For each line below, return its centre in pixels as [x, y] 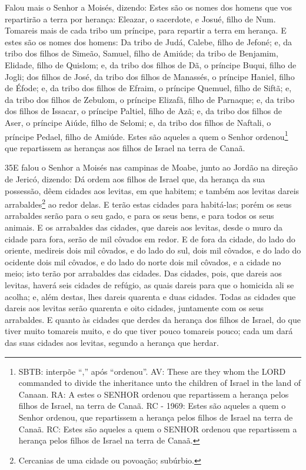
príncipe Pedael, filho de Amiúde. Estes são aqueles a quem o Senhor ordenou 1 [147, 135]
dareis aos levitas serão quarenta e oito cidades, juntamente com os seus [134, 308]
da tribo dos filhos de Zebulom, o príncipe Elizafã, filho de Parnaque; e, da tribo [150, 99]
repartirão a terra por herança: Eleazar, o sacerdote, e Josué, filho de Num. [140, 19]
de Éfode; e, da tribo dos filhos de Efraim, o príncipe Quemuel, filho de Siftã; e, [148, 88]
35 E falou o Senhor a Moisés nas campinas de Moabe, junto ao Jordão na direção [151, 167]
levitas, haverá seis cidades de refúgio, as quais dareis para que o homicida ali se [149, 284]
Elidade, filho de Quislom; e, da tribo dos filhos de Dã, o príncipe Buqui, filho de [151, 64]
